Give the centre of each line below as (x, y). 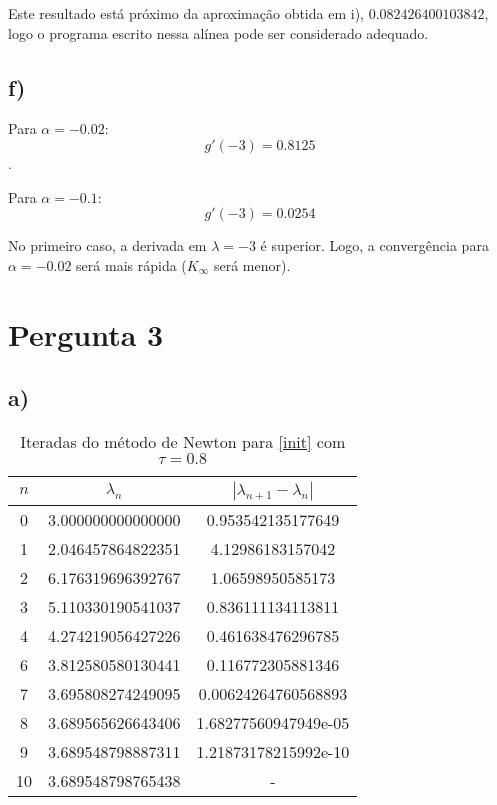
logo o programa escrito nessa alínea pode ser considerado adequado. (218, 32)
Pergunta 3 (86, 333)
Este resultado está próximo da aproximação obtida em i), (186, 13)
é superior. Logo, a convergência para (374, 245)
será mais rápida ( (131, 264)
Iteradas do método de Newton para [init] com (183, 441)
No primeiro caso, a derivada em (107, 245)
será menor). (252, 264)
